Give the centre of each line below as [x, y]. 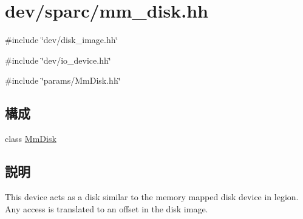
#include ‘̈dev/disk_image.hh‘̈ [62, 40]
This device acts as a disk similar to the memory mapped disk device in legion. [152, 196]
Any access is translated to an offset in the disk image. [107, 208]
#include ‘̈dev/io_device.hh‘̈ [58, 60]
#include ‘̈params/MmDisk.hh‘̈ [63, 80]
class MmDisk [31, 139]
